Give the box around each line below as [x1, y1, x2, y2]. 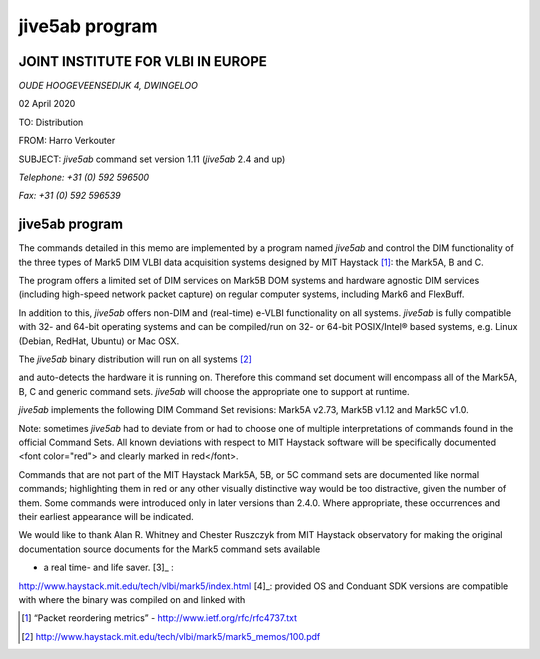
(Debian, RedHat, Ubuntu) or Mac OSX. [18, 335, 180, 347]
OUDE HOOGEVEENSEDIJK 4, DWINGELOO [18, 80, 199, 92]
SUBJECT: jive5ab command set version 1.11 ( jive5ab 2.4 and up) [18, 153, 286, 165]
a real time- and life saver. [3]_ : [43, 561, 174, 574]
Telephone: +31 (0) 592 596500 [18, 171, 150, 184]
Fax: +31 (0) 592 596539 [18, 190, 121, 202]
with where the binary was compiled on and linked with [18, 593, 246, 605]
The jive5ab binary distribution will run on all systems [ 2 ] [18, 353, 252, 365]
